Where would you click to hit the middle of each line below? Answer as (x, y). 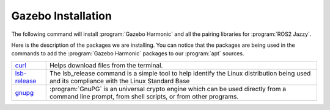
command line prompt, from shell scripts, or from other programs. (144, 96)
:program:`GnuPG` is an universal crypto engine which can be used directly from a (168, 89)
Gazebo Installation (62, 16)
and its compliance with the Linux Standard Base (120, 81)
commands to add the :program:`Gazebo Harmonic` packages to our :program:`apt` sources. (128, 53)
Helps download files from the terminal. (106, 65)
